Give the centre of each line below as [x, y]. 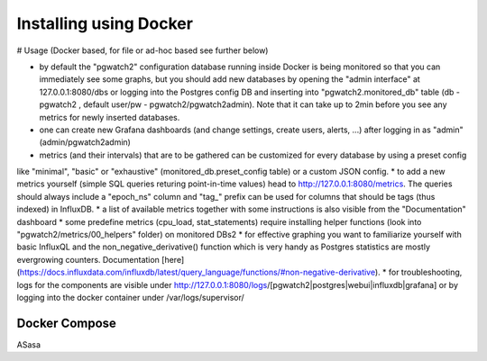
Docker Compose [67, 323]
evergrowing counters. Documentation [88, 259]
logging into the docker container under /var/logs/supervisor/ [131, 297]
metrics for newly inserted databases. [110, 117]
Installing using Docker [105, 23]
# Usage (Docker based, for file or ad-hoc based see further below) [142, 50]
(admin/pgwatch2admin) [85, 142]
